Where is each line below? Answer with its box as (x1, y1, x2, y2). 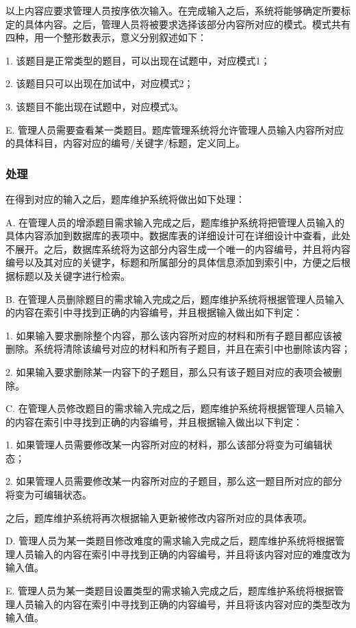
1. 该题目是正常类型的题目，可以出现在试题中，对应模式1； (5, 53, 270, 67)
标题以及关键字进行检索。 (14, 268, 130, 282)
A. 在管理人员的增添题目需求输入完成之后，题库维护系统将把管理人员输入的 (5, 215, 345, 229)
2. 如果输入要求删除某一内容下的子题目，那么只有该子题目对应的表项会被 (5, 364, 333, 378)
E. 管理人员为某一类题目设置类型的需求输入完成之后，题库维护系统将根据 (5, 583, 335, 598)
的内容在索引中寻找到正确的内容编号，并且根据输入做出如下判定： (5, 305, 303, 319)
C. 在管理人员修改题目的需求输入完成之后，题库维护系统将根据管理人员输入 (5, 401, 344, 415)
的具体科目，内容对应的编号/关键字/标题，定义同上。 (5, 136, 245, 150)
